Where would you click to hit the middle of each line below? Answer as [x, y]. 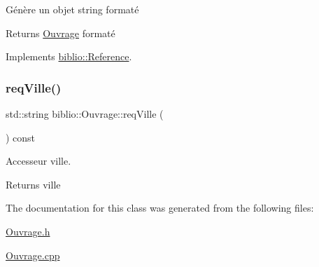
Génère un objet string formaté [72, 9]
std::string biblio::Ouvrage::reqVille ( [85, 114]
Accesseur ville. [38, 161]
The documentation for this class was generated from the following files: [160, 208]
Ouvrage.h [28, 231]
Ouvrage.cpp [33, 255]
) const [21, 137]
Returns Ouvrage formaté [61, 33]
